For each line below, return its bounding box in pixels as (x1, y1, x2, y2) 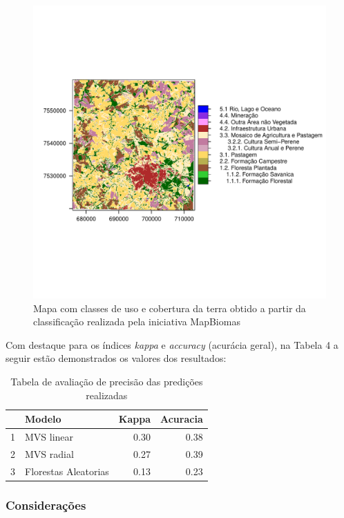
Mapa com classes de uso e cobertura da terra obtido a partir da (33, 300, 306, 315)
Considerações (6, 496, 86, 513)
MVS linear (25, 430, 74, 443)
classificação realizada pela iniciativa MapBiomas (33, 314, 240, 329)
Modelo (25, 412, 61, 426)
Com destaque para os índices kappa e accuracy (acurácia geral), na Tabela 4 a (6, 337, 338, 352)
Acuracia (160, 412, 203, 426)
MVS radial (25, 446, 74, 461)
